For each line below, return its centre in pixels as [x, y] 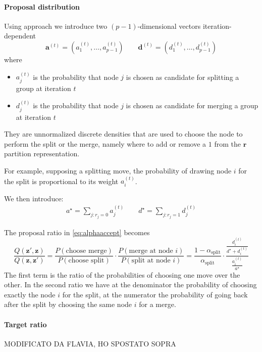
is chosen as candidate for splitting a [182, 77]
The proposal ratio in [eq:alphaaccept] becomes [77, 232]
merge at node [151, 251]
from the [227, 143]
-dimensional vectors [169, 26]
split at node [151, 261]
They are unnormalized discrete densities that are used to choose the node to [123, 134]
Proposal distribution [42, 6]
